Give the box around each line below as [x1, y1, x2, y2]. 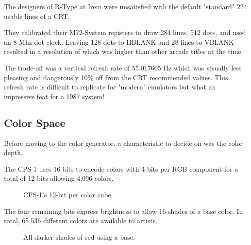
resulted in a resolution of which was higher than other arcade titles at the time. [4, 46, 243, 56]
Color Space [4, 115, 66, 130]
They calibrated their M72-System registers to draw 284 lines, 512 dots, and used [4, 27, 246, 37]
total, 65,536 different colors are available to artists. [4, 215, 158, 226]
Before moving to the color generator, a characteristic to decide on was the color [4, 138, 243, 148]
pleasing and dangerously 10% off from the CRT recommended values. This [4, 72, 228, 82]
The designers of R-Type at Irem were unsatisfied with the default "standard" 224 [4, 1, 247, 11]
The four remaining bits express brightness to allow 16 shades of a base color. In [4, 206, 243, 216]
